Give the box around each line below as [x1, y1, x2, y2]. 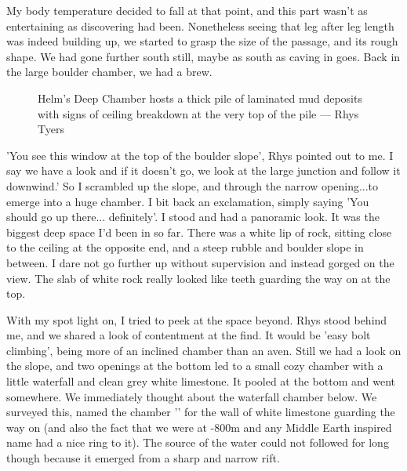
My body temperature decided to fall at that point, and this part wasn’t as [6, 2, 368, 18]
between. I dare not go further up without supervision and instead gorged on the [6, 254, 394, 270]
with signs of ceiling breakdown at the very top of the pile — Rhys [38, 105, 359, 121]
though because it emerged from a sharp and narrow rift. [6, 450, 280, 466]
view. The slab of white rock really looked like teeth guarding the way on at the [6, 270, 391, 286]
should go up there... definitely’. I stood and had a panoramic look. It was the [6, 208, 380, 225]
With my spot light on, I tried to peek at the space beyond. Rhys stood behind [6, 311, 387, 328]
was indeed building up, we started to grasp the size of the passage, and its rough [6, 33, 398, 49]
